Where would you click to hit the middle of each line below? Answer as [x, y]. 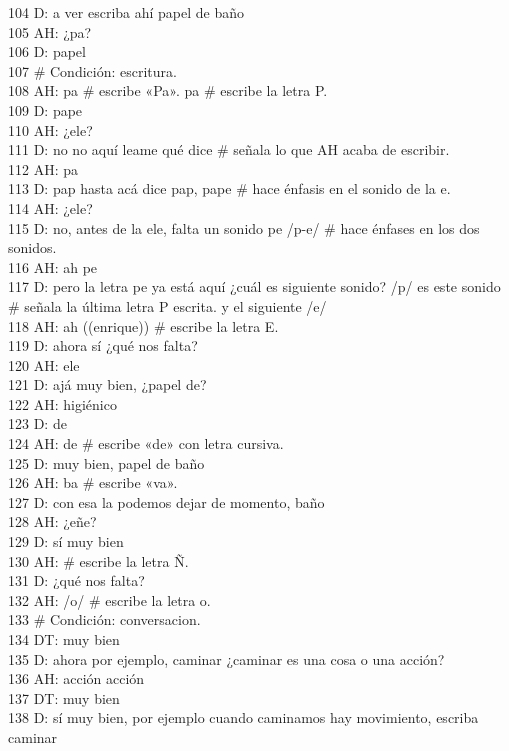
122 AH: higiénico [62, 403]
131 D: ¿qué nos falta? [76, 580]
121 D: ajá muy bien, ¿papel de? [107, 384]
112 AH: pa [43, 168]
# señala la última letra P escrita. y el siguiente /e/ [167, 305]
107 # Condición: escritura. [92, 70]
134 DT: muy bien [64, 639]
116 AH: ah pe [53, 266]
